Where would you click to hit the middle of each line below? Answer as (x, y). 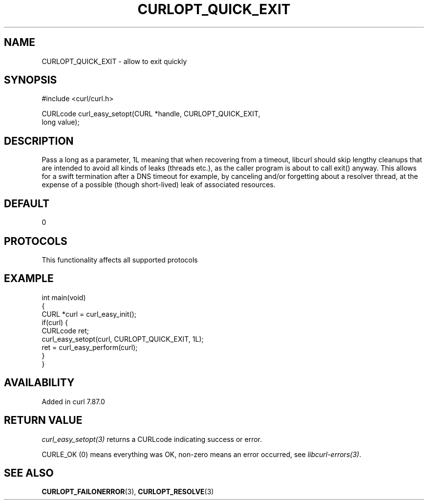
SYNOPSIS (31, 80)
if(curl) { (55, 322)
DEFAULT (27, 203)
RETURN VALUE (43, 420)
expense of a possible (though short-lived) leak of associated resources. (159, 185)
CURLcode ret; (65, 330)
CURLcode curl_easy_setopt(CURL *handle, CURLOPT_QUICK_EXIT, (151, 114)
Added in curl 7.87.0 (73, 401)
